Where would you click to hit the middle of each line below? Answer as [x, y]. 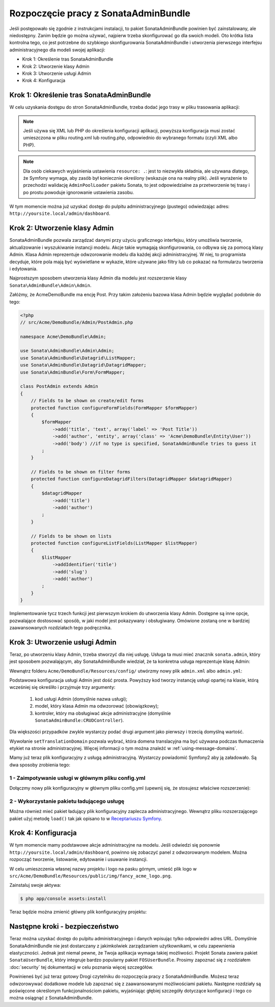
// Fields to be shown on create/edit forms [87, 401]
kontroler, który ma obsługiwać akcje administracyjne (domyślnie [103, 713]
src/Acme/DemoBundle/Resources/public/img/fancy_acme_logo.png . [91, 876]
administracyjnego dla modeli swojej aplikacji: [57, 50]
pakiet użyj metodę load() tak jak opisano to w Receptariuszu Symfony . [86, 818]
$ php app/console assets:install [63, 899]
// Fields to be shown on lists [71, 536]
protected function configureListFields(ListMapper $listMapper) [114, 543]
